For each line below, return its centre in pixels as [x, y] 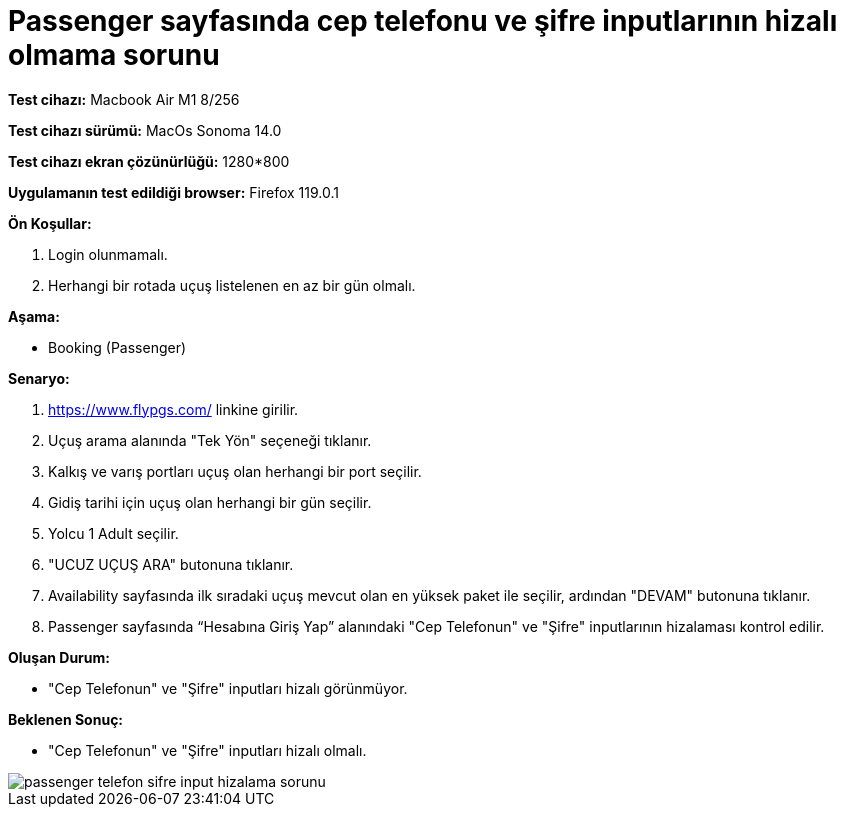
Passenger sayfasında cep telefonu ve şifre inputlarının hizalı [423, 21]
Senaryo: [39, 378]
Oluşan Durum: [59, 657]
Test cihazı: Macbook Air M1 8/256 [124, 99]
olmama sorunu [114, 55]
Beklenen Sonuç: [66, 719]
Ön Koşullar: [50, 223]
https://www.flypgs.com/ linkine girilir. [173, 409]
